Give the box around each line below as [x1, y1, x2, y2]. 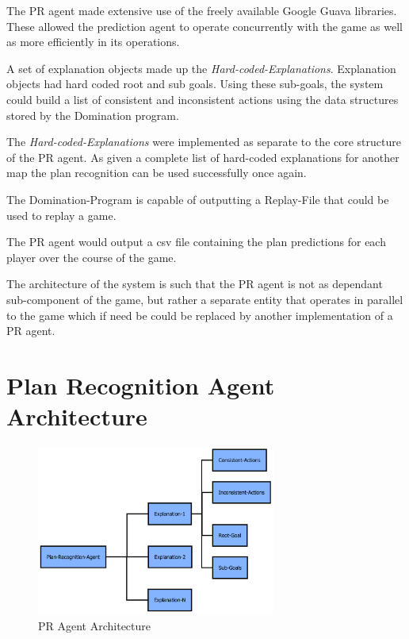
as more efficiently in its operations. [6, 33, 180, 50]
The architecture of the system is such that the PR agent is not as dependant [6, 275, 383, 292]
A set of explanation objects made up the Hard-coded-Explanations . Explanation [6, 60, 396, 76]
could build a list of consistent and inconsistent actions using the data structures [6, 90, 399, 107]
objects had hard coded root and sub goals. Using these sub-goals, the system [6, 75, 384, 92]
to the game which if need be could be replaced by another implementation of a [6, 306, 393, 323]
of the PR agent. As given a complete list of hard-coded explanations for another [6, 148, 399, 165]
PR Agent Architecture [38, 617, 151, 633]
